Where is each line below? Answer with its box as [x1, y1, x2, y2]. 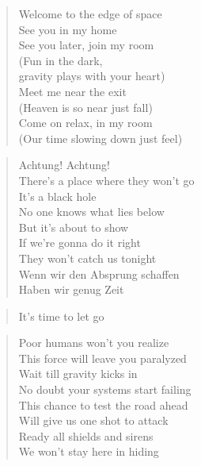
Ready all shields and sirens [18, 427, 154, 444]
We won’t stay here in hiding [18, 443, 159, 460]
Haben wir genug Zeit [18, 281, 124, 298]
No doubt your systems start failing [18, 381, 192, 398]
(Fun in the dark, [18, 52, 103, 68]
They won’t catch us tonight [18, 249, 157, 266]
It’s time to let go [18, 307, 104, 324]
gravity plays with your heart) [18, 67, 165, 84]
